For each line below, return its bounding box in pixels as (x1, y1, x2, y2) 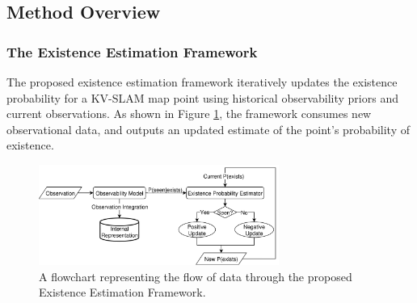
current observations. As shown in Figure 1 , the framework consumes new (6, 105, 372, 122)
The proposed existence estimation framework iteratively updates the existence (6, 74, 398, 90)
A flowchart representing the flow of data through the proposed (39, 267, 352, 284)
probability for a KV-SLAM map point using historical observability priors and (6, 89, 398, 106)
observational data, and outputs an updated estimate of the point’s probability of (6, 120, 411, 137)
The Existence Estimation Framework (6, 41, 258, 61)
